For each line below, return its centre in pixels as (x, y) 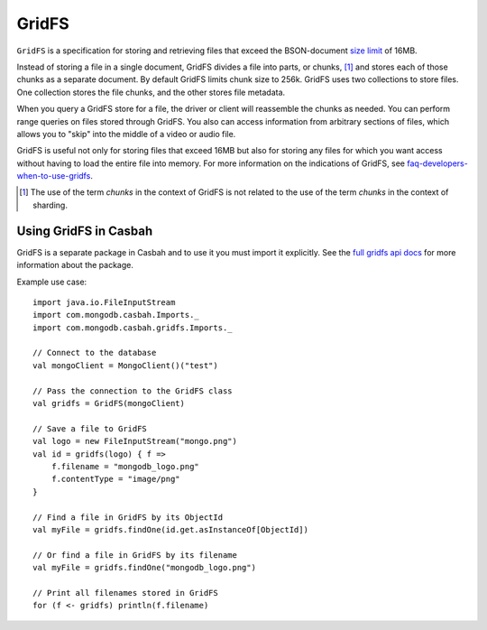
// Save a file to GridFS (90, 428)
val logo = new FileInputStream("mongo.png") (135, 441)
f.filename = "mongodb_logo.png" (125, 466)
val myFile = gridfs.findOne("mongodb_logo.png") (145, 568)
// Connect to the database (95, 353)
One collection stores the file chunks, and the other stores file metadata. (151, 92)
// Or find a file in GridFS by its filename (135, 555)
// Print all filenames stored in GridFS (125, 593)
